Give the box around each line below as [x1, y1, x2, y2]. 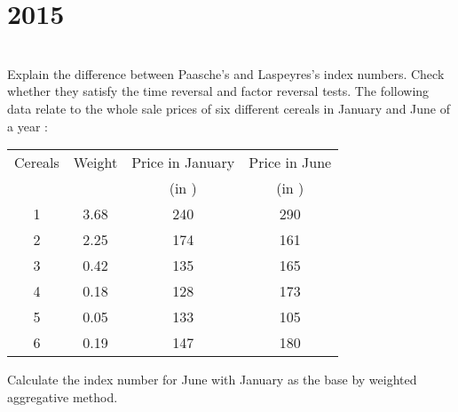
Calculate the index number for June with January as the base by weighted [7, 370, 417, 389]
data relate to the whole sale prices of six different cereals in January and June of [7, 99, 451, 117]
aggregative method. [7, 387, 118, 406]
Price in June [249, 152, 332, 173]
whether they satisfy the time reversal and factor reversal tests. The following [7, 82, 430, 100]
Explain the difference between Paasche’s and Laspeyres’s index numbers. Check [7, 64, 445, 83]
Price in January [131, 152, 235, 173]
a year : [7, 116, 48, 135]
